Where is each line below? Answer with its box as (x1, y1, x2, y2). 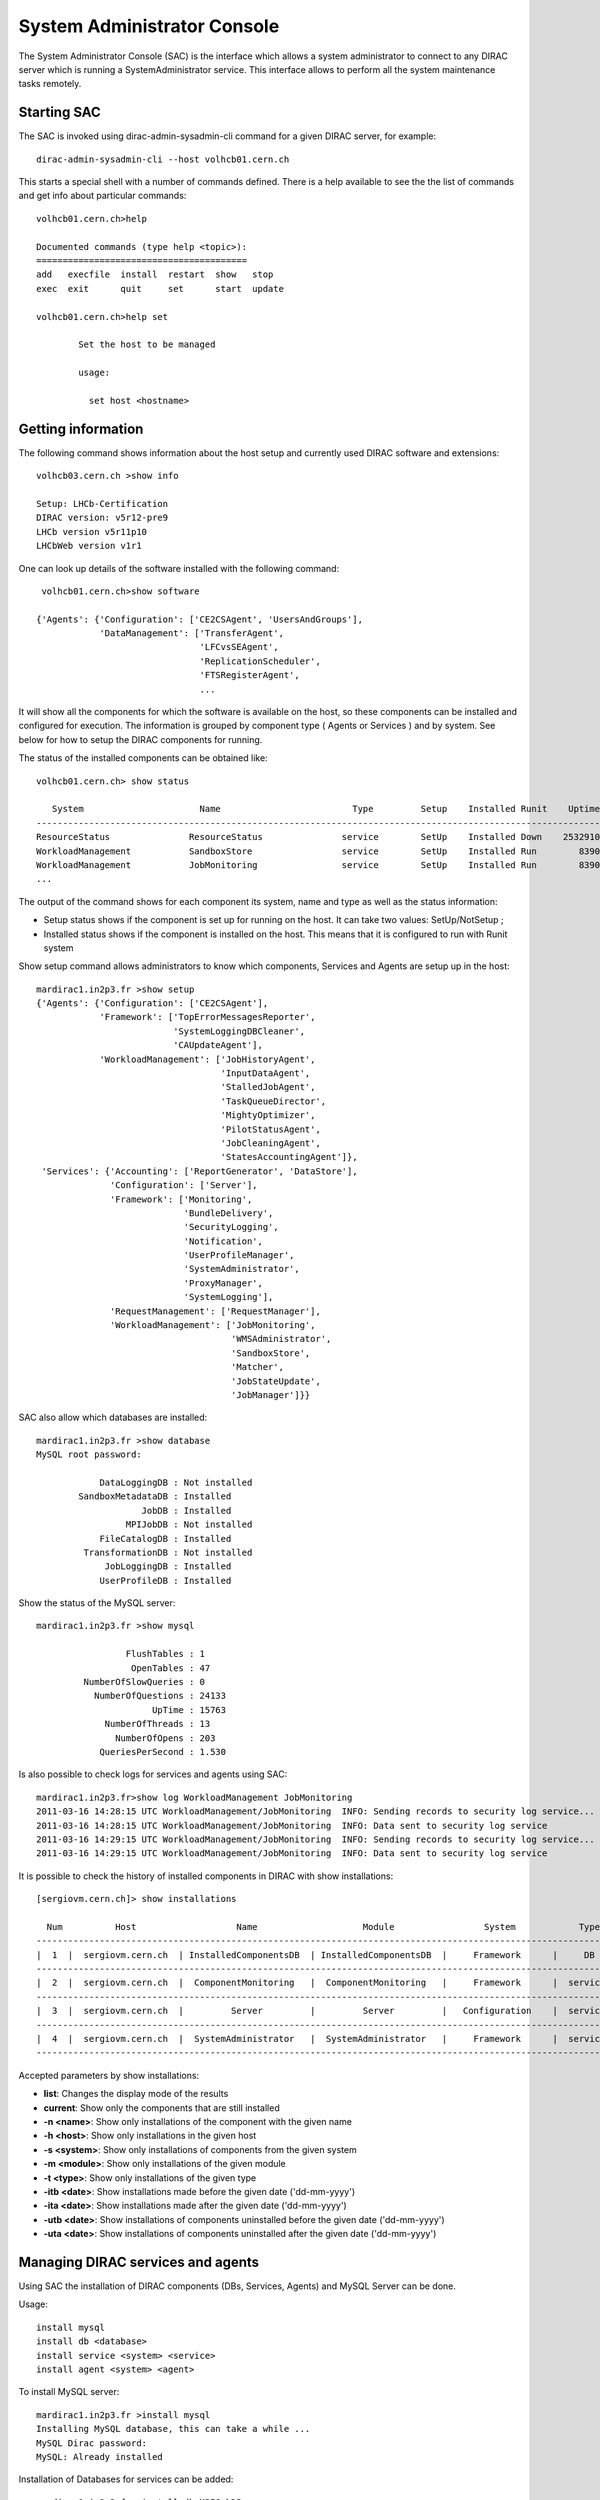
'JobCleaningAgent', (220, 1137, 322, 1149)
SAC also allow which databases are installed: (18, 1411, 208, 1424)
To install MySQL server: (18, 2386, 120, 2398)
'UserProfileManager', (183, 1250, 295, 1261)
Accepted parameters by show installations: (18, 2069, 200, 2081)
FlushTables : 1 (125, 1648, 205, 1660)
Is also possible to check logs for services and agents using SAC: (18, 1768, 288, 1780)
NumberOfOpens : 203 (115, 1732, 216, 1744)
